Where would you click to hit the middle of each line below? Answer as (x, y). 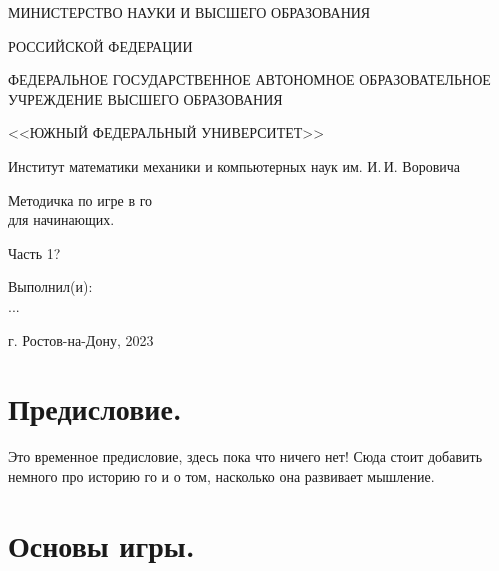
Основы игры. (101, 544)
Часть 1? (34, 252)
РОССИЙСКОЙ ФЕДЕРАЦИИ (100, 45)
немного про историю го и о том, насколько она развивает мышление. (221, 475)
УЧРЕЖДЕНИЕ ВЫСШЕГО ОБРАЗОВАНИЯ (145, 98)
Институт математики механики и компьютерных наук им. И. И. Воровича (234, 165)
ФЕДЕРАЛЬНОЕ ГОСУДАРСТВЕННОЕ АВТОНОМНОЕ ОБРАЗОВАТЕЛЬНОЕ (249, 79)
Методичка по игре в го (80, 199)
